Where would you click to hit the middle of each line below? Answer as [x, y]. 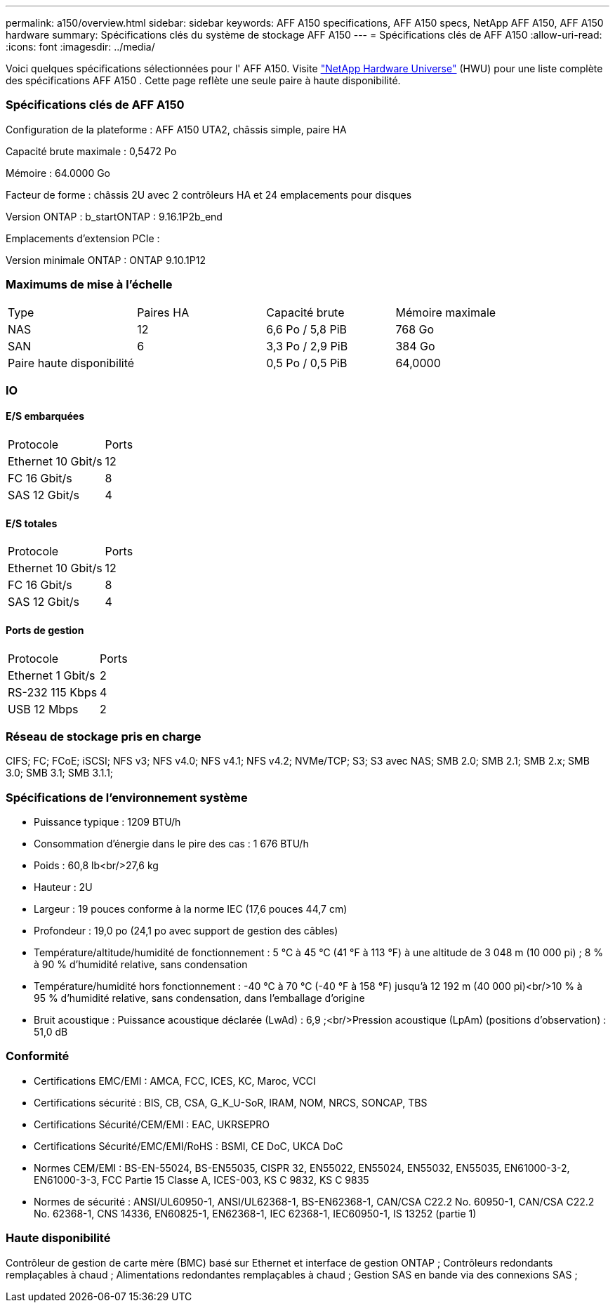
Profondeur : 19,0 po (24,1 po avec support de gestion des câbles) [186, 931]
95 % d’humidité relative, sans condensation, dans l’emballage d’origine [199, 998]
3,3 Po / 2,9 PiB [307, 346]
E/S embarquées [45, 416]
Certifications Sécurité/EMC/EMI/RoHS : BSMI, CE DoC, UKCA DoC [189, 1146]
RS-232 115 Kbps [53, 692]
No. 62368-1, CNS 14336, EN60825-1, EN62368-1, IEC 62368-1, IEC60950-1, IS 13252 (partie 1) [255, 1213]
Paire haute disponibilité [71, 363]
